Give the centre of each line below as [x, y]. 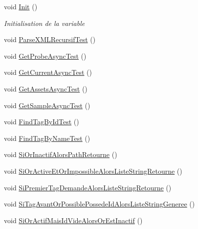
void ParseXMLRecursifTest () [50, 39]
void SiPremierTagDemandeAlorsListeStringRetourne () [88, 187]
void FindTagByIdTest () [42, 122]
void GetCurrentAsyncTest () [48, 72]
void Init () [21, 6]
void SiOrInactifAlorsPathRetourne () [61, 154]
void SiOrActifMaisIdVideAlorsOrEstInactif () [73, 220]
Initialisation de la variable [44, 23]
